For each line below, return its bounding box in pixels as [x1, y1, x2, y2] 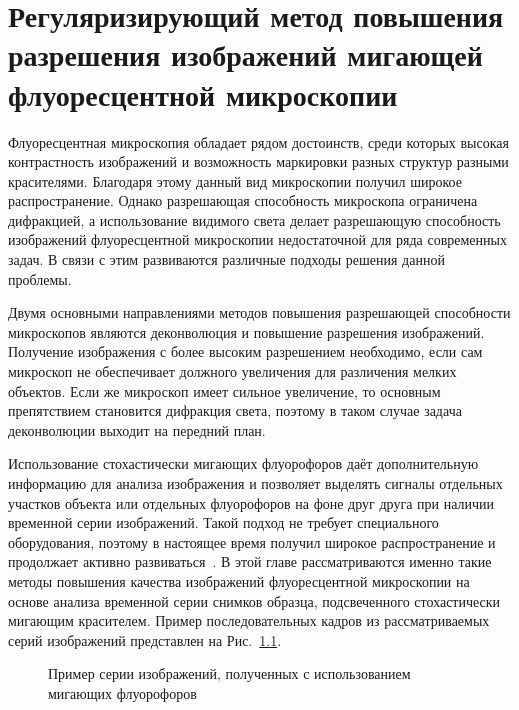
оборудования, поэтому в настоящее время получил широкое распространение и [8, 531, 496, 552]
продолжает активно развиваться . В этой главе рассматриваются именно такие [8, 551, 492, 572]
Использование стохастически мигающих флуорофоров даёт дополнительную [8, 453, 479, 474]
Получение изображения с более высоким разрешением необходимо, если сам [8, 341, 483, 362]
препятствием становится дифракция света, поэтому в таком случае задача [8, 400, 462, 421]
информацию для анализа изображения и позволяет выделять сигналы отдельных [8, 473, 503, 493]
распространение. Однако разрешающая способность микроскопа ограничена [8, 190, 478, 211]
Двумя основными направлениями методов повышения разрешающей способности [8, 302, 511, 323]
